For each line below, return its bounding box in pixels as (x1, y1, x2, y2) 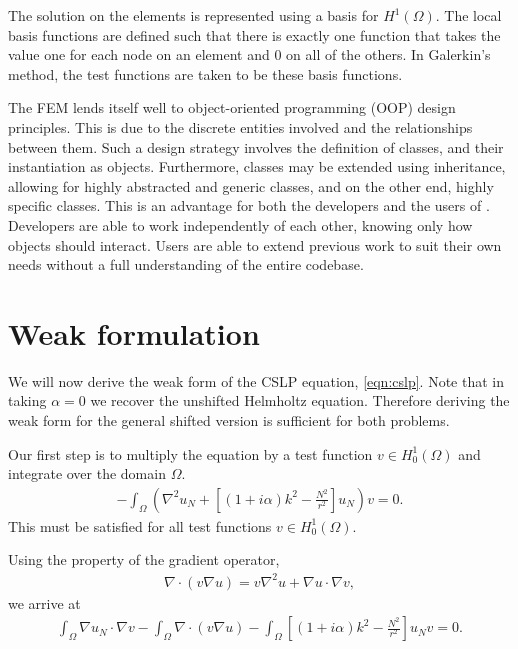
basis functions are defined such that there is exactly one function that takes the (8, 24, 501, 45)
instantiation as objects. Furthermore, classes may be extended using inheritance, (8, 156, 506, 177)
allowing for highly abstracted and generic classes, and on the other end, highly (8, 175, 494, 196)
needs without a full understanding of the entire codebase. (8, 254, 364, 275)
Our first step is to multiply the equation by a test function (8, 443, 373, 464)
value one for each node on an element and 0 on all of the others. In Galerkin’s (8, 44, 491, 65)
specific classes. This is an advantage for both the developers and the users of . (8, 195, 490, 216)
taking (8, 390, 47, 411)
